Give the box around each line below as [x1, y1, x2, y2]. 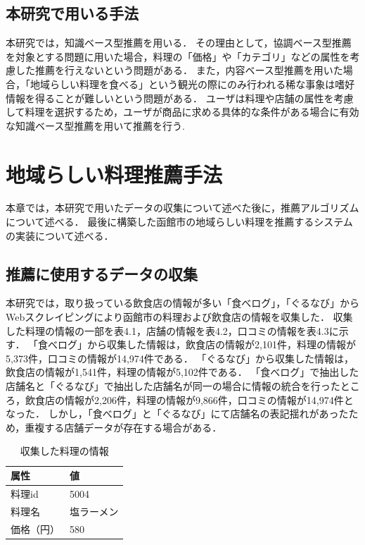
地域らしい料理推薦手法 [6, 159, 223, 188]
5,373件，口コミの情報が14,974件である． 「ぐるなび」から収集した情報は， [6, 350, 354, 365]
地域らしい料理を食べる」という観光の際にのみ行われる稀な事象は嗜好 [30, 76, 355, 91]
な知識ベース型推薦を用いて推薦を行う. [6, 118, 185, 133]
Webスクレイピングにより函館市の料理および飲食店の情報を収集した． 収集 [6, 310, 353, 324]
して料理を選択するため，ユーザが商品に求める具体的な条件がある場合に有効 [6, 104, 359, 119]
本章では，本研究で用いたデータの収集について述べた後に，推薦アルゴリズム [6, 200, 359, 215]
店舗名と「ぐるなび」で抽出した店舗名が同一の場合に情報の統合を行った [6, 379, 340, 393]
